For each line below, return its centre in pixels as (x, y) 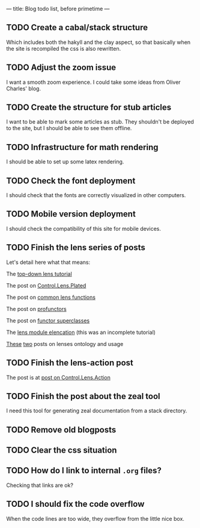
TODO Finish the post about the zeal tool (83, 396)
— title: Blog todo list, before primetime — (58, 9)
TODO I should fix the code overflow (75, 504)
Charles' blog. (23, 88)
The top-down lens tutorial (39, 274)
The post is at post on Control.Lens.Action (59, 377)
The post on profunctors (37, 309)
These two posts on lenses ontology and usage (65, 344)
